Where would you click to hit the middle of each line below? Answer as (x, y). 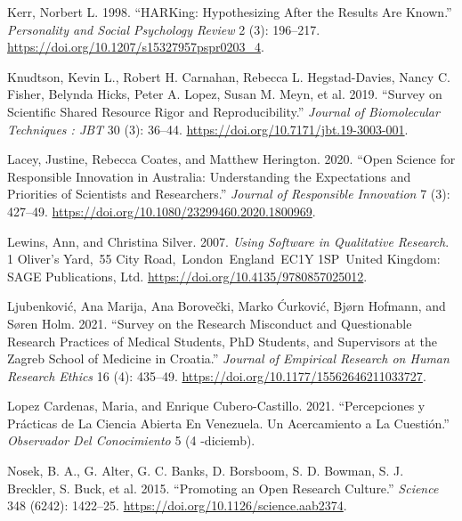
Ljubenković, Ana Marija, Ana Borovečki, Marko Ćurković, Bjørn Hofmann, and (227, 306)
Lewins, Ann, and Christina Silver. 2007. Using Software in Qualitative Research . (228, 241)
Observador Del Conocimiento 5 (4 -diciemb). (131, 440)
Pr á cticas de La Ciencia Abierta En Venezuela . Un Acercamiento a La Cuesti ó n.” (228, 423)
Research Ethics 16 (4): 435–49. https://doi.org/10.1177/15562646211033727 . (217, 375)
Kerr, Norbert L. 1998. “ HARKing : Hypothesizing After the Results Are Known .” (230, 12)
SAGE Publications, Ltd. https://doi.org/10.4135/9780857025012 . (187, 276)
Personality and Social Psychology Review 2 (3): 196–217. (164, 29)
